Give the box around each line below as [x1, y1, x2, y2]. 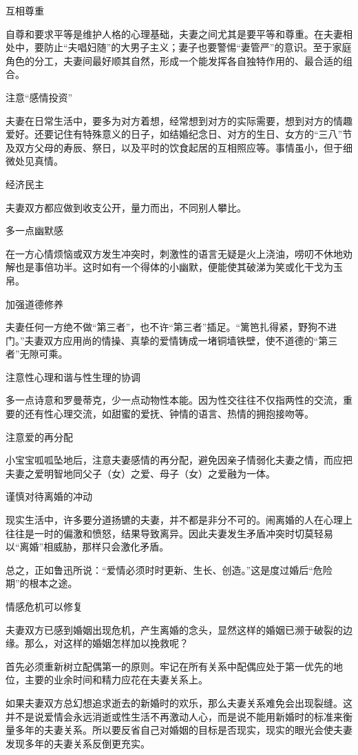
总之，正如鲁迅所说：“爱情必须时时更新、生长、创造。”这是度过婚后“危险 [6, 562, 333, 577]
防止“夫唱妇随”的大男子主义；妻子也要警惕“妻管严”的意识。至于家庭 [43, 40, 352, 54]
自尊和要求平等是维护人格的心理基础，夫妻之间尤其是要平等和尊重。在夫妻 [6, 26, 343, 41]
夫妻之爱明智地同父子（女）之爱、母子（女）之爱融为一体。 [6, 466, 275, 480]
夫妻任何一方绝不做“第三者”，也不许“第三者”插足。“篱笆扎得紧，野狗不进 [6, 320, 337, 334]
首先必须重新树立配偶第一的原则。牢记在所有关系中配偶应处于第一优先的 [6, 659, 333, 673]
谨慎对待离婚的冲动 [6, 489, 92, 504]
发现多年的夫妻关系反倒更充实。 [6, 736, 150, 750]
